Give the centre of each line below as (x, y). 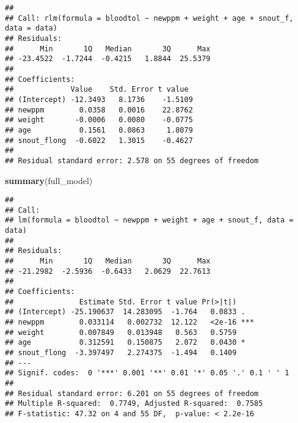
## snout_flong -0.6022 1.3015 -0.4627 (99, 140)
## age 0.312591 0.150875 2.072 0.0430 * (125, 343)
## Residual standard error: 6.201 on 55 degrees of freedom (132, 393)
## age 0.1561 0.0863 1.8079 (99, 130)
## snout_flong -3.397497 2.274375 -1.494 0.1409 (121, 352)
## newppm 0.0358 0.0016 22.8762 (99, 110)
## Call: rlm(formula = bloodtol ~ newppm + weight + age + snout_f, (149, 18)
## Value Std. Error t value (97, 90)
